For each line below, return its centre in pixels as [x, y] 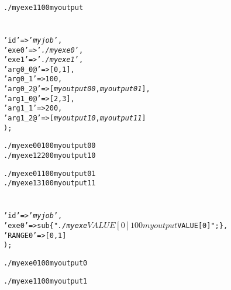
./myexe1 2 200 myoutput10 [50, 156]
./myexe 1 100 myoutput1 [46, 281]
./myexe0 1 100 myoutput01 [50, 173]
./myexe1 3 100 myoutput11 [50, 183]
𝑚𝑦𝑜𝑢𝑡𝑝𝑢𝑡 [160, 225]
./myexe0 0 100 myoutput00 [50, 146]
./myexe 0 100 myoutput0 [46, 263]
